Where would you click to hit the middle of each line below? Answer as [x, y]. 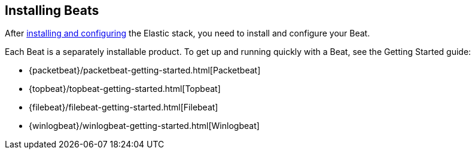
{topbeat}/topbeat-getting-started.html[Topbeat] [125, 89]
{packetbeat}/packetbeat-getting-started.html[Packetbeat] [145, 70]
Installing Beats [52, 10]
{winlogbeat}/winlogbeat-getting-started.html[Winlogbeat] [144, 126]
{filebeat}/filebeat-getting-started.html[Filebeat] [124, 107]
